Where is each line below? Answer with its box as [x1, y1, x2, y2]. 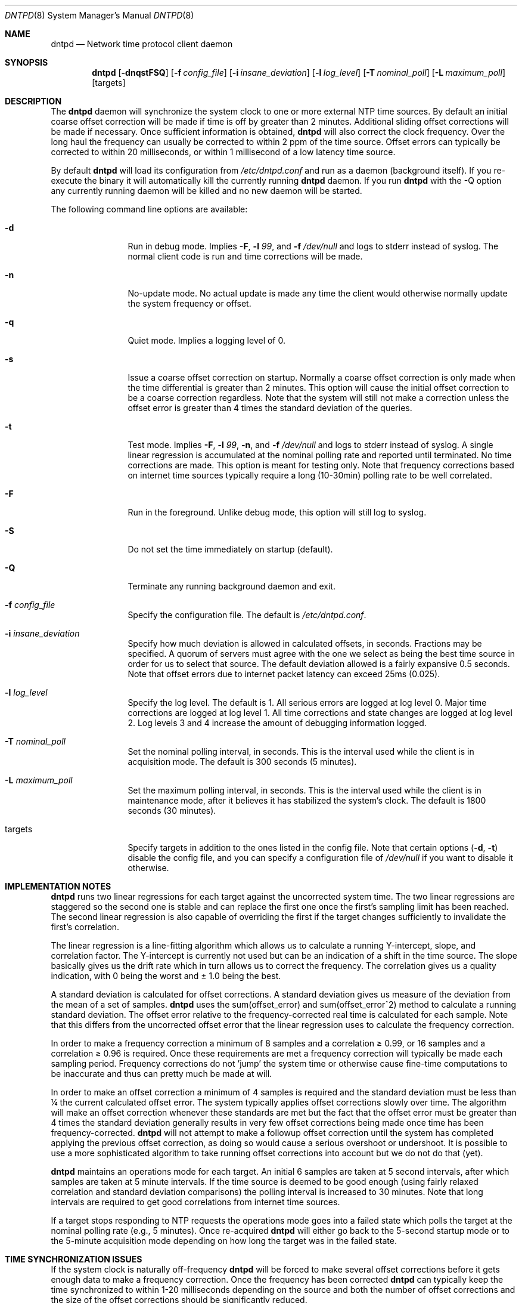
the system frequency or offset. [128, 298, 251, 308]
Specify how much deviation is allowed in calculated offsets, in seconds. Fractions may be [128, 638, 482, 649]
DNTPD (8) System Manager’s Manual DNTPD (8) [5, 10, 194, 20]
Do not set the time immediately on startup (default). [128, 544, 333, 554]
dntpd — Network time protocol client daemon [51, 39, 233, 49]
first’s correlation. [51, 922, 120, 932]
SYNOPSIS [5, 57, 48, 67]
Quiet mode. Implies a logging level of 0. [128, 335, 286, 345]
